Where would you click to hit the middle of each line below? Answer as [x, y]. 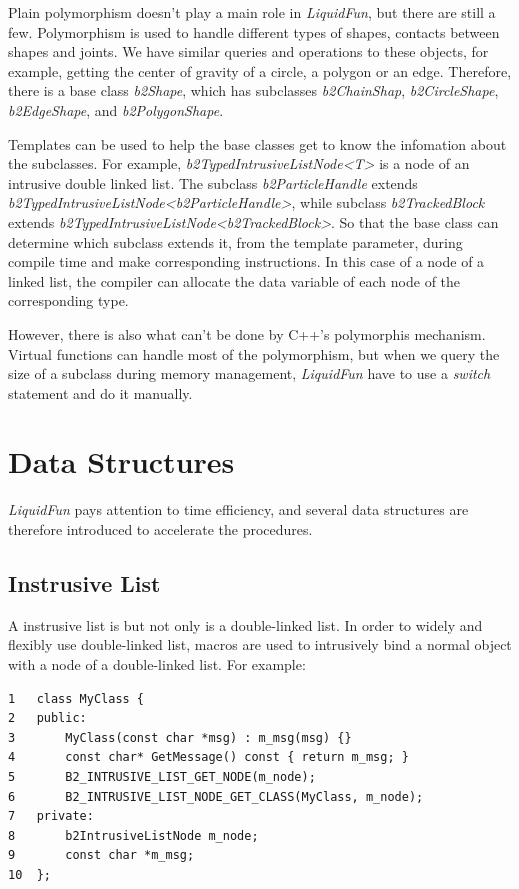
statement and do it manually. [100, 392]
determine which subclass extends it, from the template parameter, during [235, 241]
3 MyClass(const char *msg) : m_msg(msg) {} [180, 737]
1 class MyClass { [76, 698]
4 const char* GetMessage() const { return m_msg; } [208, 757]
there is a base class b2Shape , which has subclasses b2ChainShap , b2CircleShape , [253, 90]
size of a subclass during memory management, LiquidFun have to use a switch [249, 373]
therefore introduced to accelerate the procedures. [160, 529]
